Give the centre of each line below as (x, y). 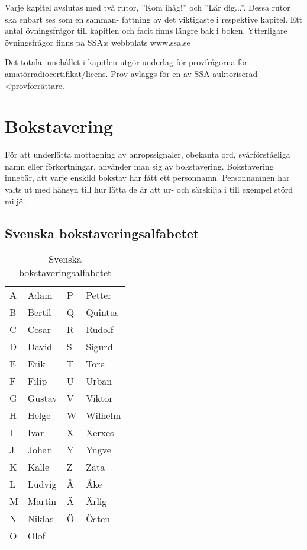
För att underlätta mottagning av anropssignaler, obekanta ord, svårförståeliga (148, 154)
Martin (42, 501)
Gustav (42, 398)
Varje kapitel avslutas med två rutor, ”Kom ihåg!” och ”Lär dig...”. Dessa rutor (148, 7)
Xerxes (100, 433)
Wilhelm (104, 415)
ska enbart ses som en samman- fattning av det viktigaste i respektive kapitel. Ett (154, 19)
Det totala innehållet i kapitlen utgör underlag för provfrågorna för (126, 62)
